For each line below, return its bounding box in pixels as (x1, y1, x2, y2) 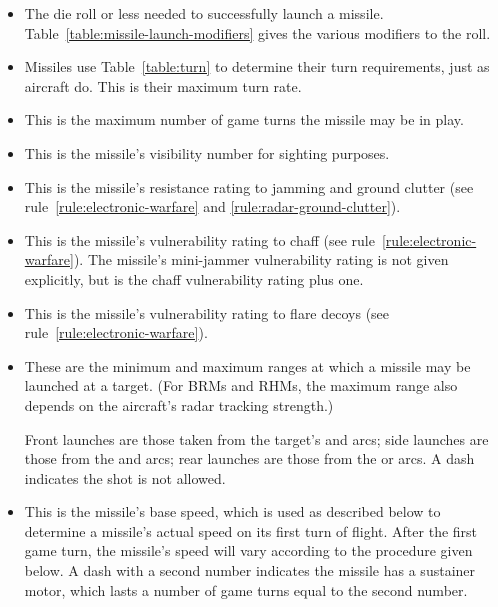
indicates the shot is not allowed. (24, 467, 226, 488)
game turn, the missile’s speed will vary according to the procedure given (24, 540, 473, 561)
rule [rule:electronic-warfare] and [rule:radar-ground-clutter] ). (24, 196, 401, 217)
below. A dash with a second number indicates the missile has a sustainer (24, 560, 476, 581)
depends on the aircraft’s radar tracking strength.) (24, 394, 334, 415)
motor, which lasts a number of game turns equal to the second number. (24, 579, 468, 600)
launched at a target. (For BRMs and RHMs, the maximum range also (24, 375, 458, 396)
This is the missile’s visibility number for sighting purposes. (24, 142, 390, 163)
